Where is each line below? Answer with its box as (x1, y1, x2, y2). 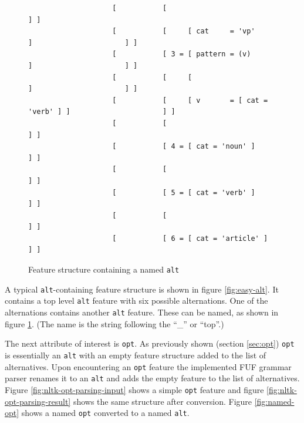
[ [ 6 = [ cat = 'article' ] (112, 234, 268, 243)
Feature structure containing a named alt (28, 263, 180, 276)
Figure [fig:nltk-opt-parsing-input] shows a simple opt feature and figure (5, 383, 264, 395)
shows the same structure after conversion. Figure (73, 395, 252, 407)
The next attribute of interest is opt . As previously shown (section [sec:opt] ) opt (5, 337, 295, 350)
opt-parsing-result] (5, 395, 71, 407)
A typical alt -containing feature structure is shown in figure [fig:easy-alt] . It (5, 283, 279, 295)
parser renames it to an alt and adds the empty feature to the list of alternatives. (5, 372, 300, 384)
